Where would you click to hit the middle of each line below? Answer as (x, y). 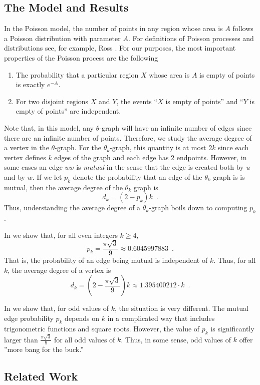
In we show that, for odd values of (57, 308)
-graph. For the (78, 147)
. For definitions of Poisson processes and (191, 38)
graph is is (229, 176)
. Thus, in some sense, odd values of (176, 339)
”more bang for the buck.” (44, 349)
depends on (82, 318)
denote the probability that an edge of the (138, 176)
